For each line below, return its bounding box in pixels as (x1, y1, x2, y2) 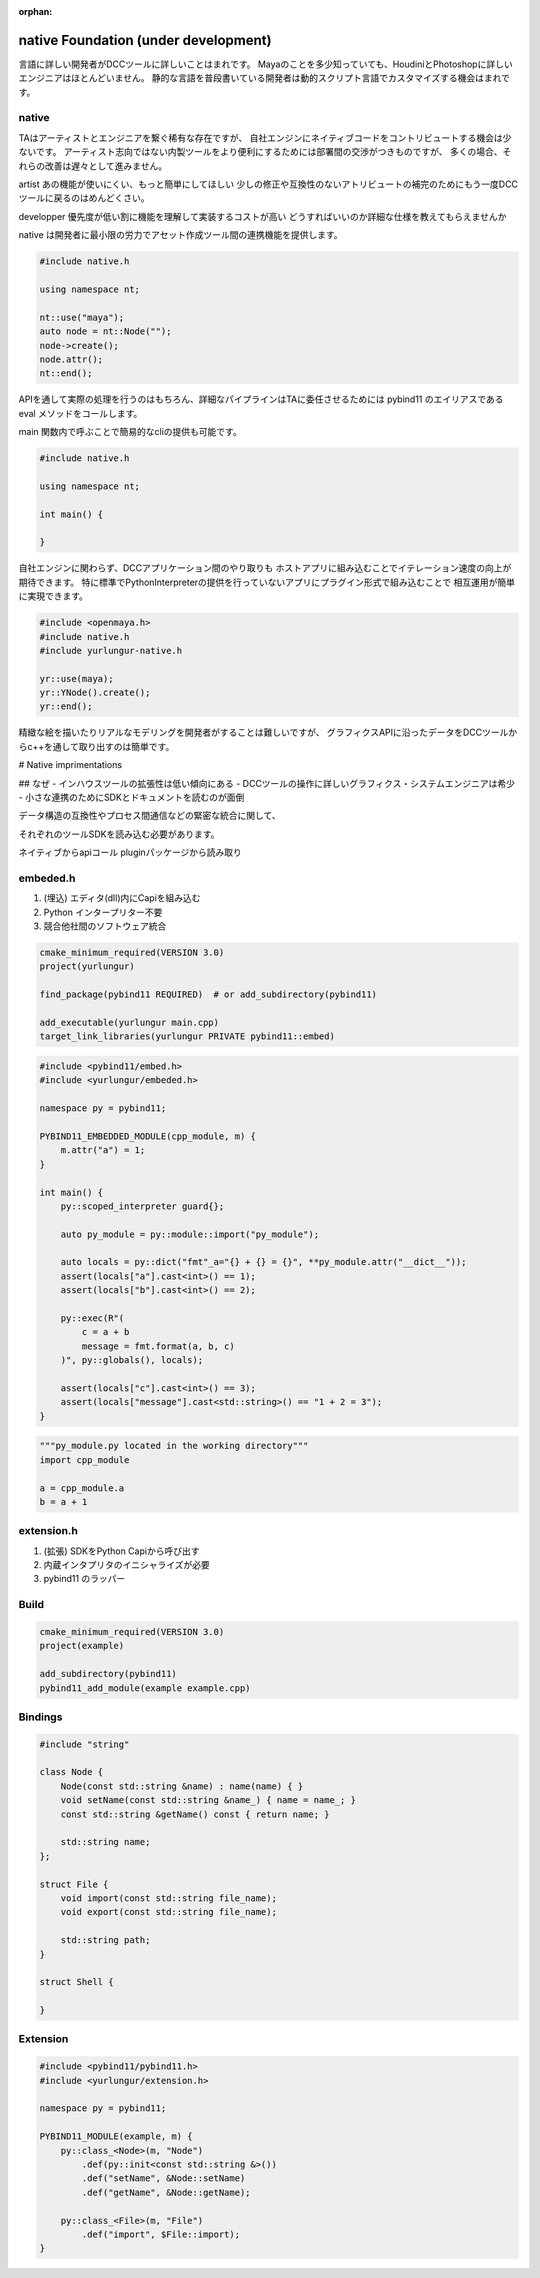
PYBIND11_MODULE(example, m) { (39, 2131, 194, 2142)
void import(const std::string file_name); (60, 1892, 277, 1904)
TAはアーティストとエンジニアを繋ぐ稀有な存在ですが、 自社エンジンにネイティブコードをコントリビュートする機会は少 (18, 131, 512, 144)
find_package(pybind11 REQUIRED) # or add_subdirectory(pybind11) (39, 989, 378, 1000)
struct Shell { (39, 1976, 114, 1988)
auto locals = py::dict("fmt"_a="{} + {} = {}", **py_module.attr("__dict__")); (60, 1256, 467, 1268)
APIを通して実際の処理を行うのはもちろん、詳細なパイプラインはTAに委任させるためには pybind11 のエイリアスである (18, 393, 504, 405)
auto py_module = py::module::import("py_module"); (60, 1228, 320, 1240)
